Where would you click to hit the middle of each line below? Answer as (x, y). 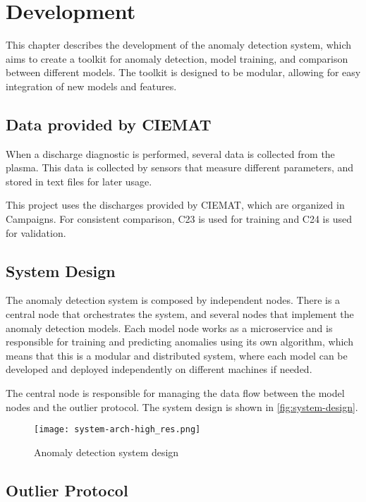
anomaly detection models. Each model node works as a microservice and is (169, 327)
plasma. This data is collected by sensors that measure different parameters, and (180, 167)
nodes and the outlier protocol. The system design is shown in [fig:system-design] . (182, 406)
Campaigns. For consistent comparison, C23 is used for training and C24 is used (179, 219)
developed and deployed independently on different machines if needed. (159, 369)
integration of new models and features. (91, 86)
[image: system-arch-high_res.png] (117, 430)
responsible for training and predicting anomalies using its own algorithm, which (179, 342)
